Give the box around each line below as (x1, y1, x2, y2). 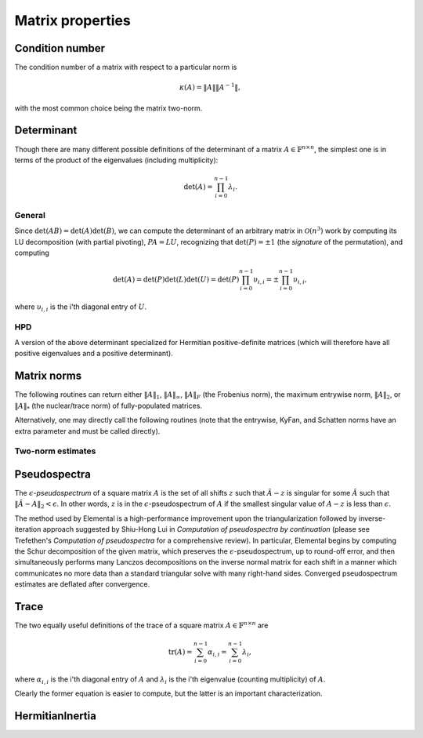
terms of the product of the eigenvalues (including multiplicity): (14, 155, 219, 165)
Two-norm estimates (14, 445, 96, 456)
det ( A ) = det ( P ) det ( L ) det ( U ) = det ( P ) (112, 275, 240, 284)
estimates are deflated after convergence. (14, 580, 150, 589)
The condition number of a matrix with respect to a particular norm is (14, 63, 237, 72)
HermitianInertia (14, 710, 97, 723)
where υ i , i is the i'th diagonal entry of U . (14, 302, 147, 313)
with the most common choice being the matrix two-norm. (14, 103, 203, 113)
